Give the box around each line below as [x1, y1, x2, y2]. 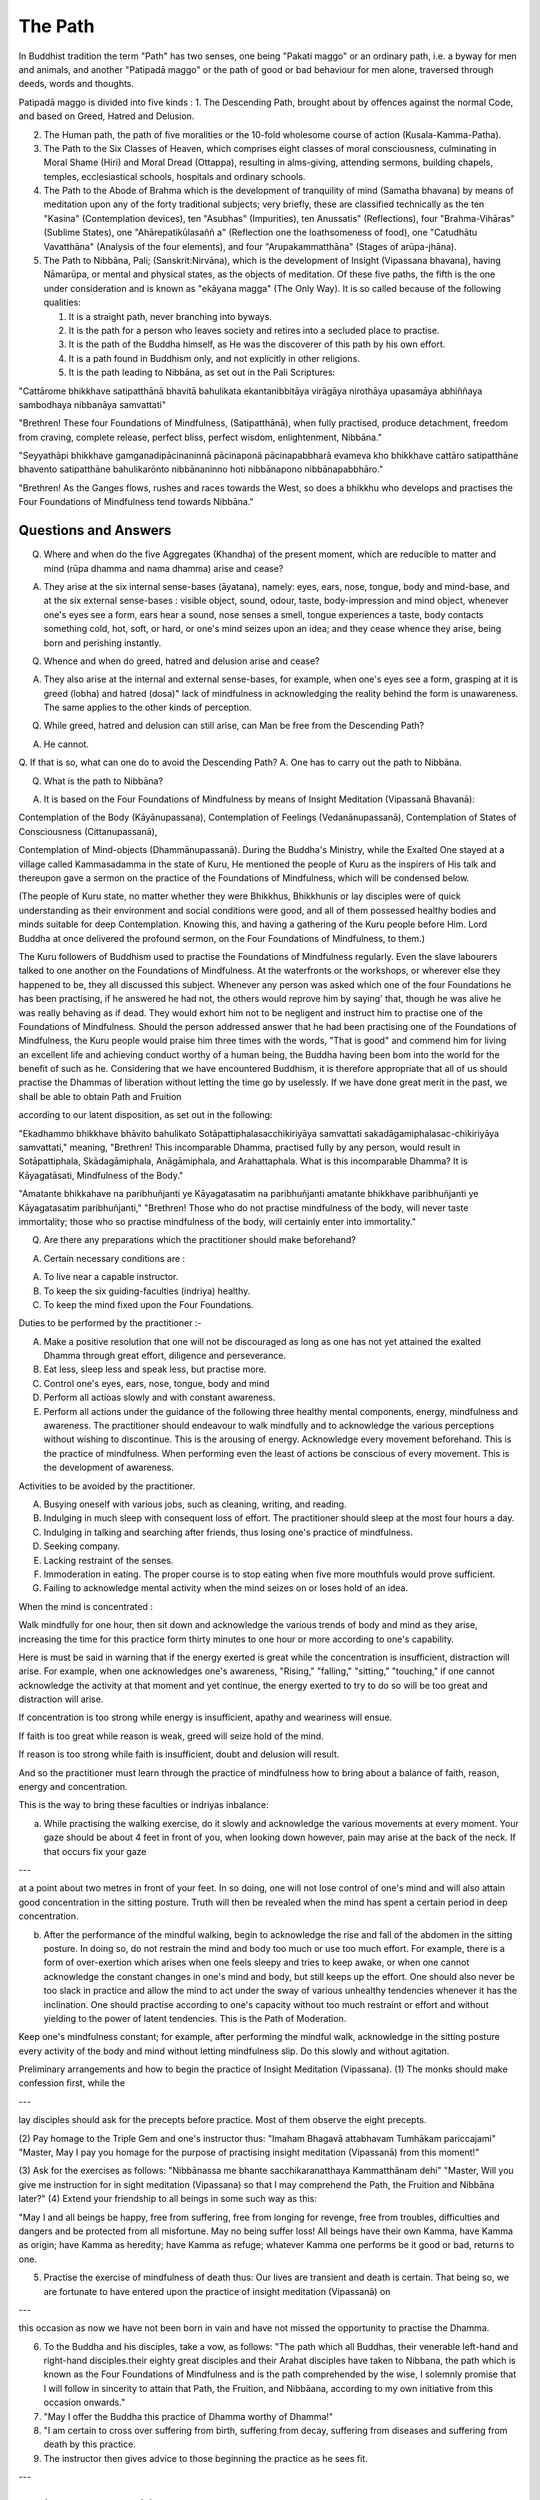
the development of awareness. [43, 1461, 174, 1474]
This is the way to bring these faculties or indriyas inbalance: [18, 1799, 269, 1811]
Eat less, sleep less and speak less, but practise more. [43, 1363, 267, 1375]
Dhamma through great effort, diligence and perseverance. [43, 1350, 287, 1362]
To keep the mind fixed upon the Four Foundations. [43, 1298, 254, 1310]
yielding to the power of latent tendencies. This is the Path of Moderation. [43, 2012, 347, 2024]
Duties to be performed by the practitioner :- [18, 1317, 202, 1329]
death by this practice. [43, 2438, 137, 2450]
